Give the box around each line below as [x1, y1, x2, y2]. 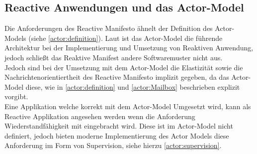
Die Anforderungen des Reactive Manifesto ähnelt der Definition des [4, 23, 213, 33]
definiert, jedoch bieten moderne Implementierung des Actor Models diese [4, 130, 229, 141]
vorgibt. [4, 91, 28, 102]
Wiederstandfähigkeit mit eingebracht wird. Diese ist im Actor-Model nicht [4, 121, 233, 131]
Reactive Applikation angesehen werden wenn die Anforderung [4, 111, 195, 121]
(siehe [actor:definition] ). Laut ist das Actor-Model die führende [28, 32, 223, 43]
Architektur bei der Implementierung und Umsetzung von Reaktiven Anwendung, [4, 42, 254, 53]
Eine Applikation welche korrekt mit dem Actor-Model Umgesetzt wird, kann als [4, 101, 251, 111]
